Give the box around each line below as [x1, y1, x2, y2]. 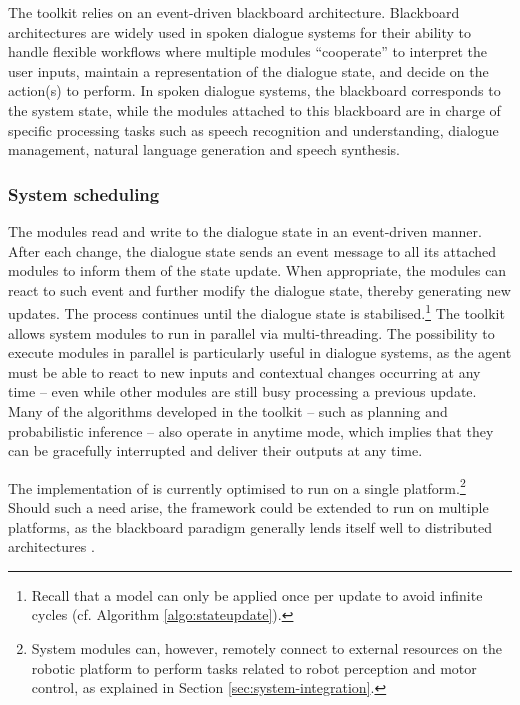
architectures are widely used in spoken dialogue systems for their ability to [8, 21, 472, 42]
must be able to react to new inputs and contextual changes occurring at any [8, 361, 481, 382]
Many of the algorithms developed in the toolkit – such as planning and [8, 400, 448, 421]
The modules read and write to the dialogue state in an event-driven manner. [8, 220, 482, 241]
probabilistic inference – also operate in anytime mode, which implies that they [8, 420, 494, 441]
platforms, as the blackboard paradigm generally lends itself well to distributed [8, 516, 493, 537]
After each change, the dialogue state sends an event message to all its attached [8, 240, 497, 261]
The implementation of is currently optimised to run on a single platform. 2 [8, 474, 466, 498]
